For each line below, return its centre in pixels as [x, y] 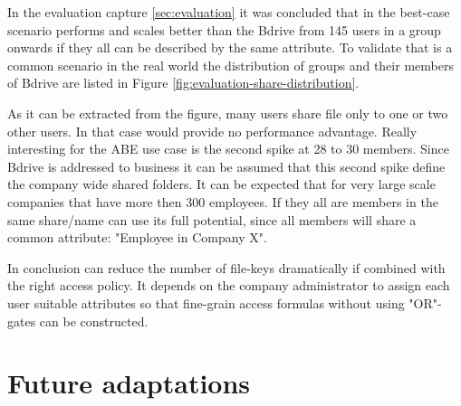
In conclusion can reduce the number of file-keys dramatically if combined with [226, 267]
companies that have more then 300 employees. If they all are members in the [223, 201]
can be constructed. [94, 321]
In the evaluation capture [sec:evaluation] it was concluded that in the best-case [229, 12]
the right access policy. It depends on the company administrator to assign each [229, 285]
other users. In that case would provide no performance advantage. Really [212, 131]
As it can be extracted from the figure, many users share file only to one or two [228, 113]
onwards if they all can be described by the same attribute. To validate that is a [230, 47]
